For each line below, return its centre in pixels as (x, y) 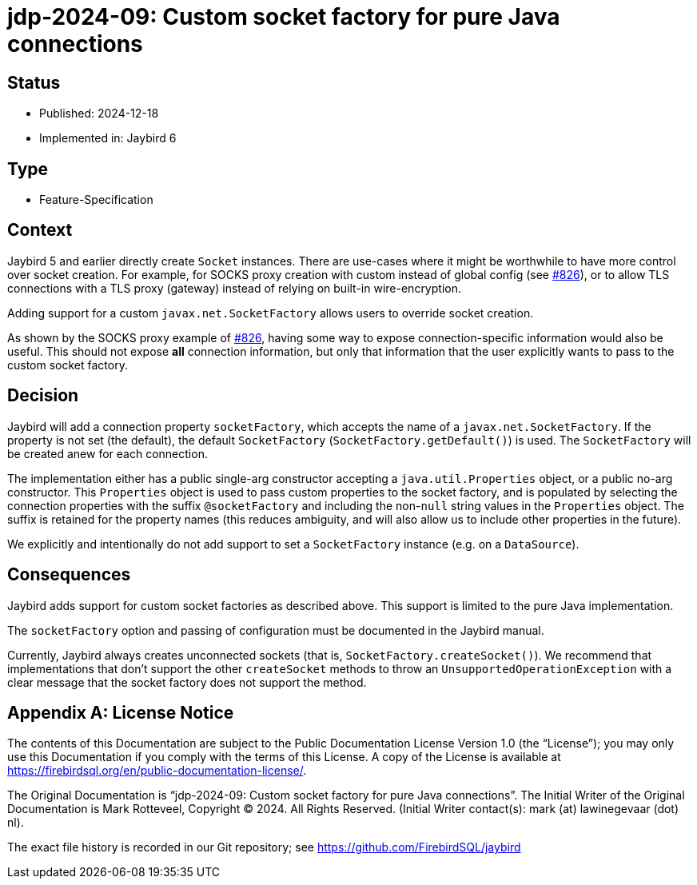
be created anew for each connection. (108, 453)
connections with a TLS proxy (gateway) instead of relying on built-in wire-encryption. (234, 288)
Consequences (69, 575)
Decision (43, 396)
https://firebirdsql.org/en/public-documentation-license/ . (157, 771)
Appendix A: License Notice (121, 712)
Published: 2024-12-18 (99, 114)
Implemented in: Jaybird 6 (108, 138)
